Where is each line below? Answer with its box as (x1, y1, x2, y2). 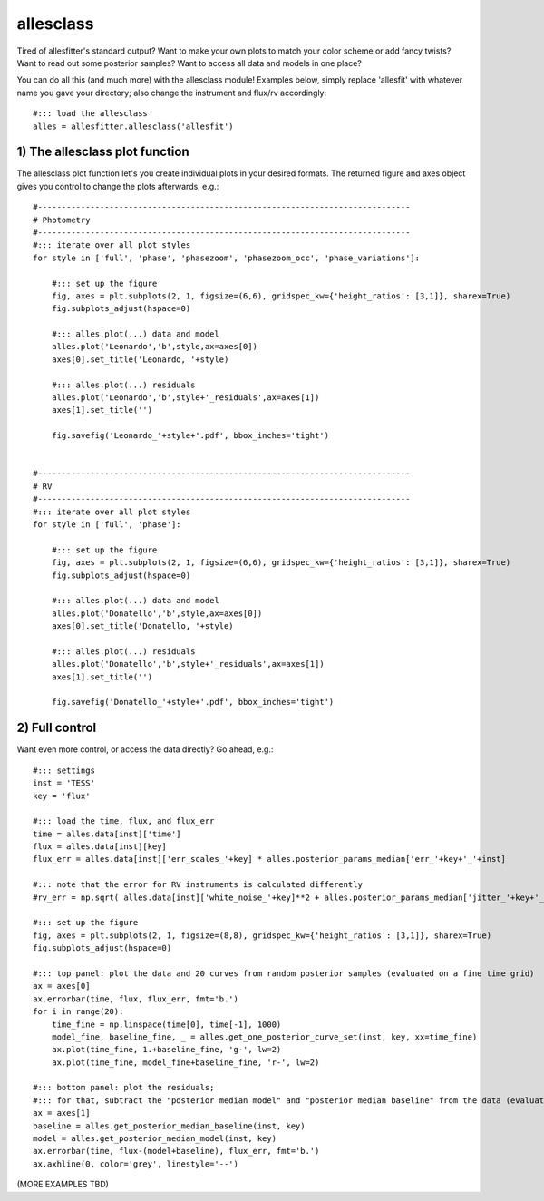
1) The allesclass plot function (16, 144, 189, 160)
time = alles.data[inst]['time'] (33, 828, 181, 839)
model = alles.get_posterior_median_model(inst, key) (33, 1134, 277, 1144)
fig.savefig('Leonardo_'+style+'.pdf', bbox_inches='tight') (51, 431, 330, 441)
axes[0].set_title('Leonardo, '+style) (51, 354, 229, 365)
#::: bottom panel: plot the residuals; (33, 1082, 215, 1093)
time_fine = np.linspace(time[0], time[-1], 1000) (51, 1019, 282, 1030)
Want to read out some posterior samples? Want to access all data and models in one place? (16, 57, 363, 68)
